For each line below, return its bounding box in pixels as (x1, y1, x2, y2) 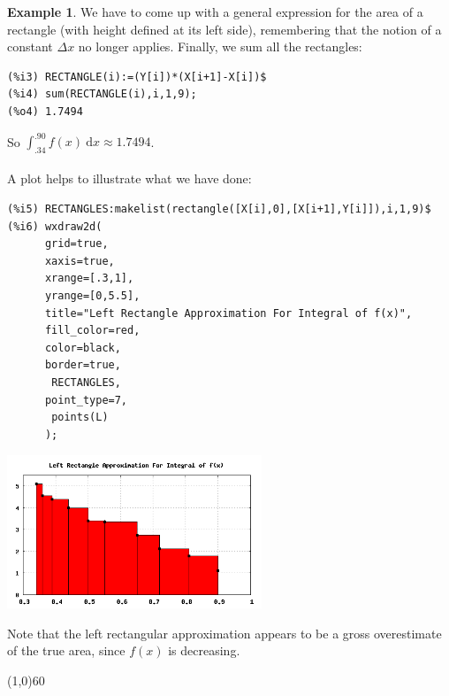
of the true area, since (7, 641, 126, 660)
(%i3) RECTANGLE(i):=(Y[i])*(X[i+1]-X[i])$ (7, 70, 267, 83)
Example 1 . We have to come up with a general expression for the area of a (7, 3, 423, 20)
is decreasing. (168, 641, 240, 660)
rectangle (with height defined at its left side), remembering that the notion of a (7, 19, 442, 38)
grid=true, (44, 237, 109, 251)
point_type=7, (44, 393, 128, 406)
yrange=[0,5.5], (44, 290, 141, 303)
